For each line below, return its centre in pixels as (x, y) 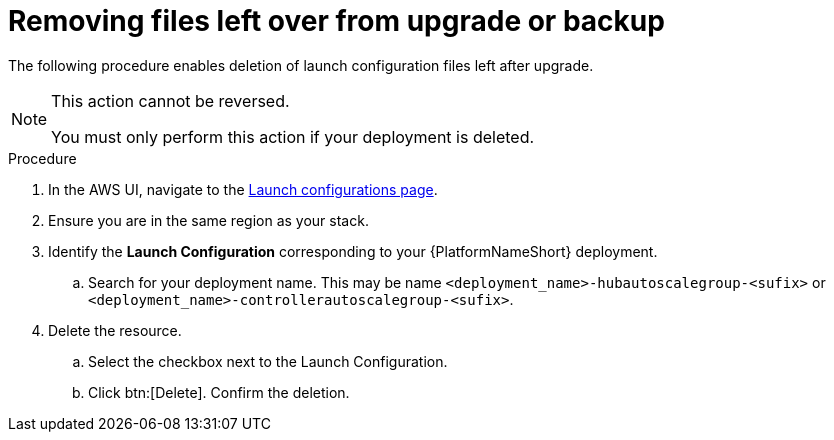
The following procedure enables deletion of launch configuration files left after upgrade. (301, 65)
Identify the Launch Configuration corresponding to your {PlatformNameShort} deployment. (353, 251)
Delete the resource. (115, 330)
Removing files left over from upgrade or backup (336, 21)
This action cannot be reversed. (170, 100)
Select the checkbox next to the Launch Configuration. (268, 361)
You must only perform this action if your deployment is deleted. (293, 136)
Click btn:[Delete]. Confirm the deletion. (219, 392)
